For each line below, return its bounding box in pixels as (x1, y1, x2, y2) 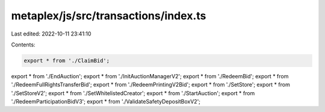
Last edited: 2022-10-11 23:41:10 (11, 30, 91, 37)
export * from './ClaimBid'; (23, 57, 110, 64)
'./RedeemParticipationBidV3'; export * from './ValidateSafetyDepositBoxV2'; (11, 98, 201, 105)
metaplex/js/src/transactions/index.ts (11, 9, 206, 22)
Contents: (11, 41, 36, 48)
